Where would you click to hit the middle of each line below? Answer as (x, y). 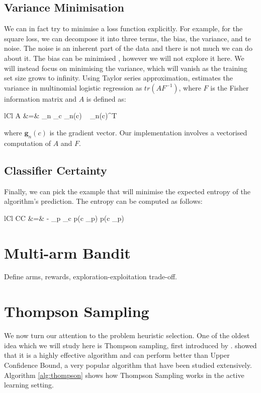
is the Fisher (230, 87)
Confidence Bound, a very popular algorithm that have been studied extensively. (128, 365)
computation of (27, 143)
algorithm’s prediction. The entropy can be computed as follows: (103, 201)
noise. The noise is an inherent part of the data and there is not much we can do (128, 48)
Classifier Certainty (56, 170)
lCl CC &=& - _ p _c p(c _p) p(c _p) (64, 218)
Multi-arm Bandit (67, 252)
